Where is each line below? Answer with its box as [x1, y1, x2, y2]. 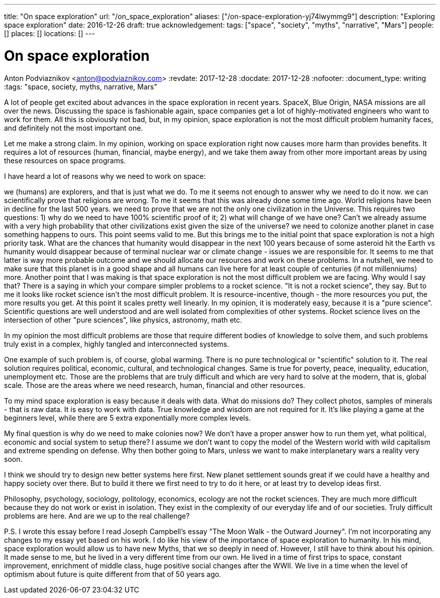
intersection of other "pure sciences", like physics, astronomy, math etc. [4, 315, 243, 324]
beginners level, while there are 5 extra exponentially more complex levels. [4, 413, 251, 422]
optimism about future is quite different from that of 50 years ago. [4, 569, 222, 578]
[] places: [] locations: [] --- [4, 29, 95, 38]
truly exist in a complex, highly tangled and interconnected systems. [4, 339, 229, 348]
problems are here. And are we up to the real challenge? [4, 511, 190, 520]
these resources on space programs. [4, 156, 126, 165]
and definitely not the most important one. [4, 123, 143, 132]
